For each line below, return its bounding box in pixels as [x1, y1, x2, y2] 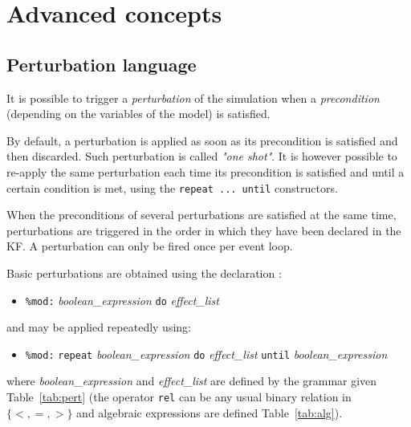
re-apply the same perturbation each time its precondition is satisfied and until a [6, 163, 405, 180]
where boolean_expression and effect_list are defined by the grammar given [6, 372, 377, 389]
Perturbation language [6, 51, 197, 76]
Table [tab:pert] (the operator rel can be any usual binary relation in [6, 388, 352, 405]
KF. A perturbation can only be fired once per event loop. [6, 238, 293, 254]
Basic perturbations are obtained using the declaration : [6, 264, 282, 281]
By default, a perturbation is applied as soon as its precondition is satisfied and [6, 132, 398, 148]
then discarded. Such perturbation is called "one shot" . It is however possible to [6, 148, 397, 165]
